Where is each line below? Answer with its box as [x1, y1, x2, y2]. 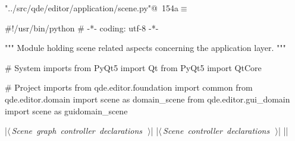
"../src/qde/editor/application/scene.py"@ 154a [5, 2, 178, 14]
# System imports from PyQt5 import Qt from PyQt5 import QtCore [5, 61, 262, 73]
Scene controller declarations [163, 124, 270, 137]
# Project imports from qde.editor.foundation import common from [5, 81, 253, 94]
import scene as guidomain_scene [5, 104, 128, 117]
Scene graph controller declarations [11, 124, 143, 137]
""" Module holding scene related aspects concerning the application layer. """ [5, 41, 286, 54]
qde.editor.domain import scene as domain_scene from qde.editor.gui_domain [5, 92, 290, 105]
